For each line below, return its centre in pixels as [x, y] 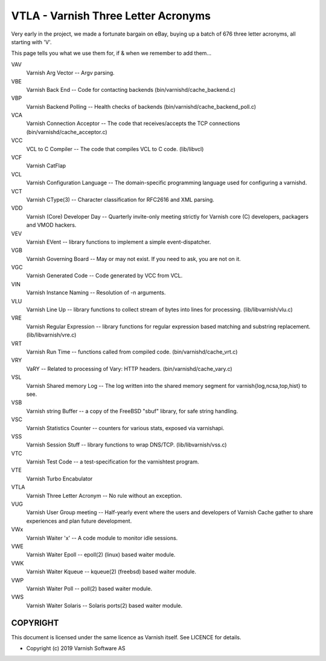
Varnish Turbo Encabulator [59, 479]
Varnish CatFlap [46, 166]
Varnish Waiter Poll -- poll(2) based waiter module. [89, 588]
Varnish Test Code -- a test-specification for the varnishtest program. [113, 462]
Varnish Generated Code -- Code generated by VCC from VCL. [104, 276]
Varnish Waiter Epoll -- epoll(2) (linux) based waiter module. [101, 555]
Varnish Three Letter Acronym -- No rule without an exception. [104, 495]
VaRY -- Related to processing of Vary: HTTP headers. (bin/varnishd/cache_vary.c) [129, 369]
